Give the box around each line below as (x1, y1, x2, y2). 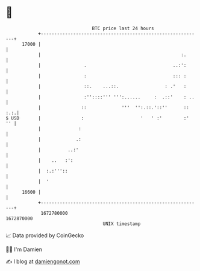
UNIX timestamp (102, 220, 141, 227)
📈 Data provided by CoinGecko (5, 232, 84, 239)
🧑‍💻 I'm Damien (5, 246, 43, 253)
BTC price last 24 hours (92, 25, 154, 31)
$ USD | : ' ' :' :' (5, 115, 189, 121)
